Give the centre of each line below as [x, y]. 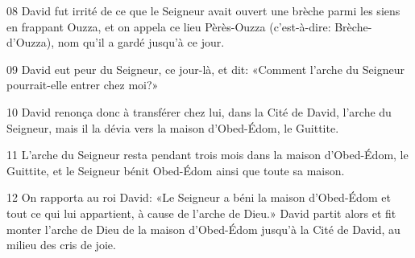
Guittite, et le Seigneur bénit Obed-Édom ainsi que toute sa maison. [176, 170]
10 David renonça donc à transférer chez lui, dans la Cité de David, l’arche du [199, 111]
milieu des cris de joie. [61, 245]
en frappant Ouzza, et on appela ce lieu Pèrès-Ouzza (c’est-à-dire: [169, 26]
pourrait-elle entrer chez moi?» [83, 85]
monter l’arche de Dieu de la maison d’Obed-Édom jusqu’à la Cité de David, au [203, 229]
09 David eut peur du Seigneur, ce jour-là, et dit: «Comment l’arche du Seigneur [205, 69]
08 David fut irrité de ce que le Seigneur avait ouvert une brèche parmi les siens [203, 10]
